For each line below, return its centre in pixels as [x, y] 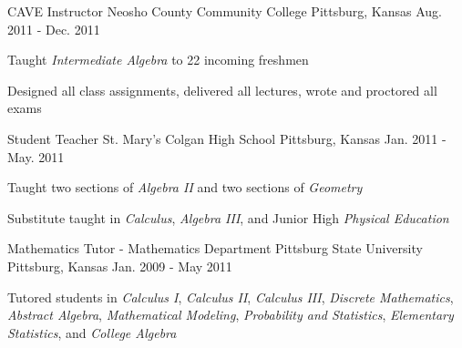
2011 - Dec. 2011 [54, 29]
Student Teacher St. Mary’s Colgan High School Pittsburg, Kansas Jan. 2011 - [227, 138]
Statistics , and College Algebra [92, 332]
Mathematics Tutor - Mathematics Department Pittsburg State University [215, 248]
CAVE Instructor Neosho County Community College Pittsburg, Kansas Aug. [225, 11]
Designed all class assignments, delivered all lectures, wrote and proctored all [222, 90]
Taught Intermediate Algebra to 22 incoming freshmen [158, 60]
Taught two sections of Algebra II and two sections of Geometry [185, 187]
